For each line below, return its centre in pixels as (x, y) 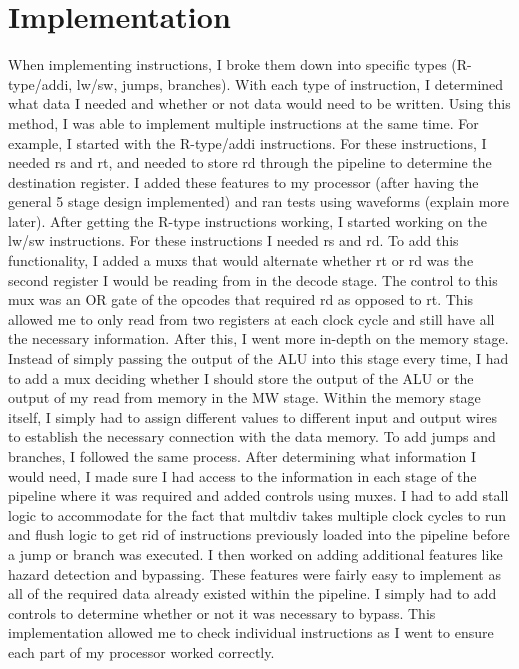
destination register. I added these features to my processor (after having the (243, 181)
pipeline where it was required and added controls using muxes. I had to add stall (258, 495)
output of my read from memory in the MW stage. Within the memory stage (244, 397)
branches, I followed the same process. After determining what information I (242, 456)
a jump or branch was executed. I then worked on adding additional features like (255, 553)
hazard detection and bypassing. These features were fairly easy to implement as (254, 573)
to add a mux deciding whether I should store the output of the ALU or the (241, 377)
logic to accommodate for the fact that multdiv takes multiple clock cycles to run (257, 514)
